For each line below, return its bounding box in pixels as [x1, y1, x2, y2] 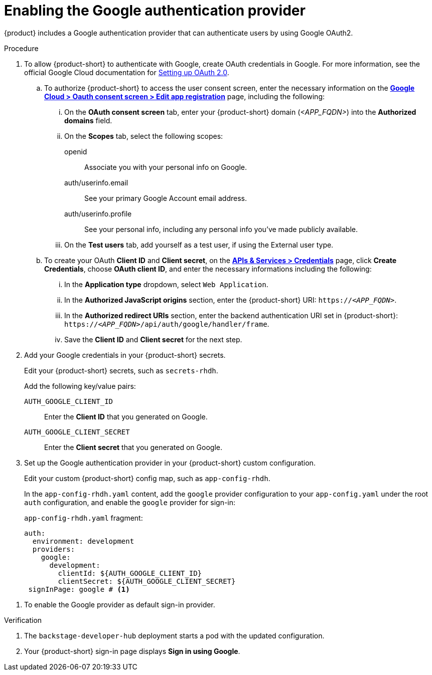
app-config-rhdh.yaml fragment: [24, 513, 143, 522]
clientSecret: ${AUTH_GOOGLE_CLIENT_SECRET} [58, 577, 236, 585]
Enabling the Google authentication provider [4, 2, 306, 19]
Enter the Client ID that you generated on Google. [44, 412, 208, 421]
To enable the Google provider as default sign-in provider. [24, 600, 215, 609]
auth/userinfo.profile [64, 209, 132, 218]
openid [64, 147, 87, 156]
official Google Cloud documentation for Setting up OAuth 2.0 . [24, 68, 229, 77]
